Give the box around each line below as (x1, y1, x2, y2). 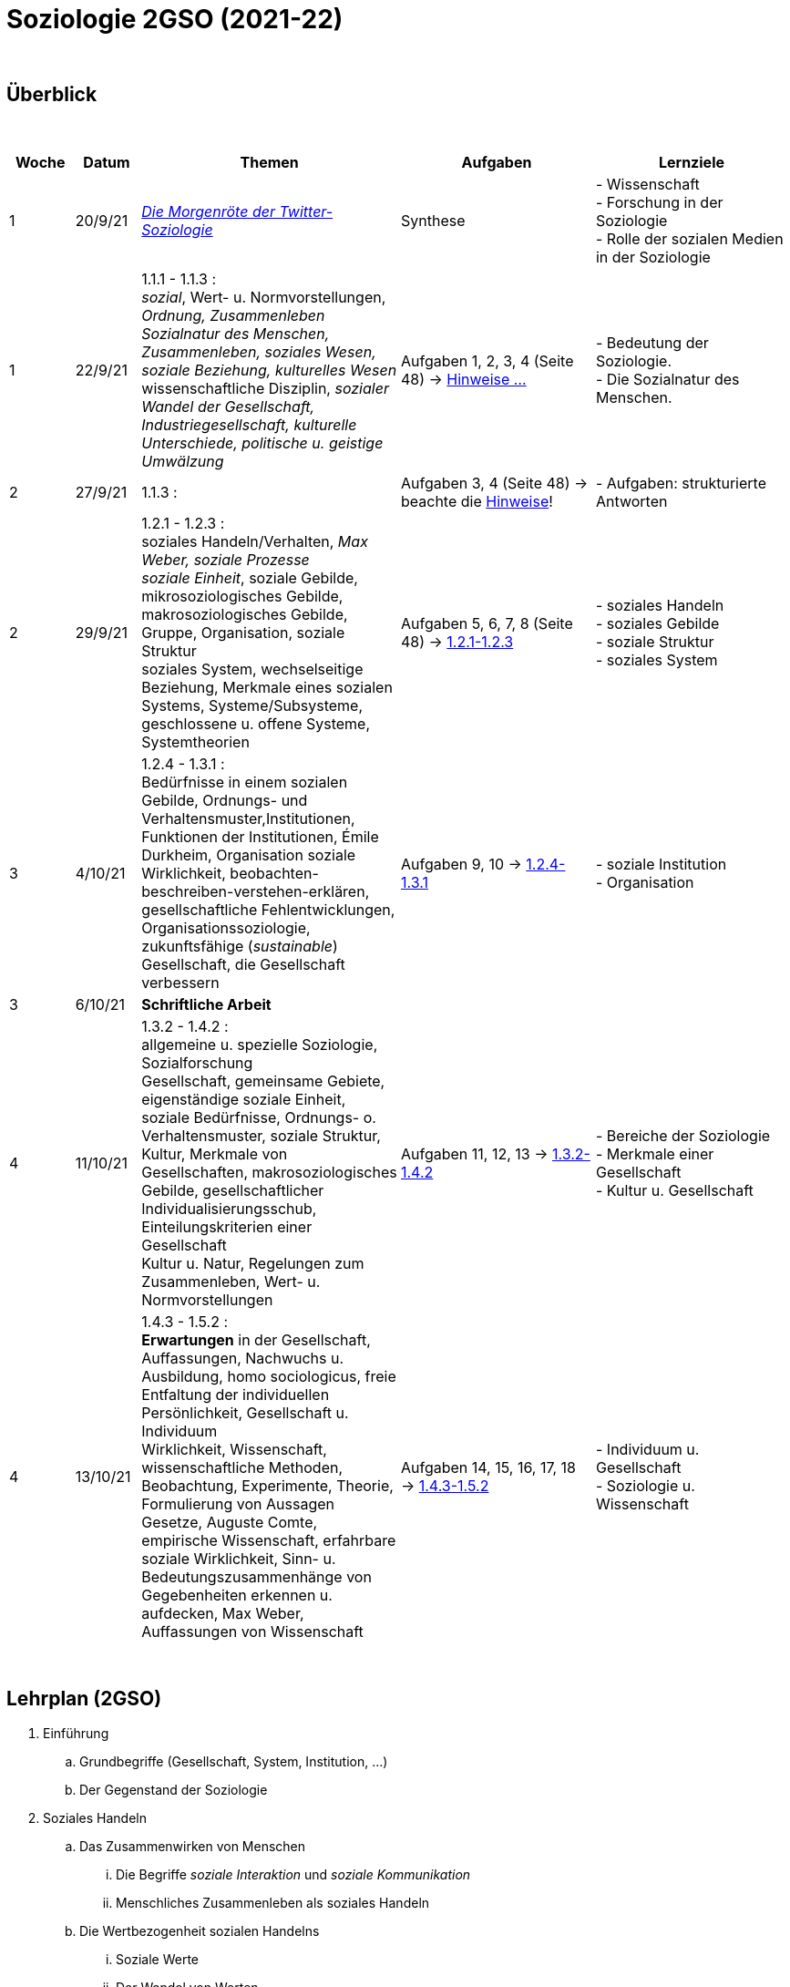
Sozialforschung (141, 1053, 253, 1072)
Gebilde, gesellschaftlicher (141, 1180, 324, 1199)
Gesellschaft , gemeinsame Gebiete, (141, 1071, 385, 1090)
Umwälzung (141, 451, 224, 470)
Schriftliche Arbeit (141, 994, 272, 1014)
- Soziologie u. (595, 1476, 695, 1495)
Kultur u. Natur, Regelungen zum (141, 1253, 364, 1272)
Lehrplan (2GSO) (6, 1687, 162, 1711)
